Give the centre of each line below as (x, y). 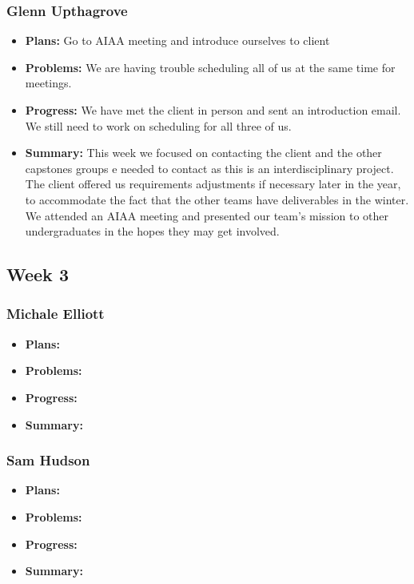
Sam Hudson (48, 460)
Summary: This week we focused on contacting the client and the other (203, 153)
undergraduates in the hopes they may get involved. (152, 231)
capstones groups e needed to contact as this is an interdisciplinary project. (209, 168)
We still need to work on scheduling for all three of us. (158, 125)
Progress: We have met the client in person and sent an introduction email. (213, 110)
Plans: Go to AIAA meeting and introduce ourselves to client (177, 40)
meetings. (48, 83)
